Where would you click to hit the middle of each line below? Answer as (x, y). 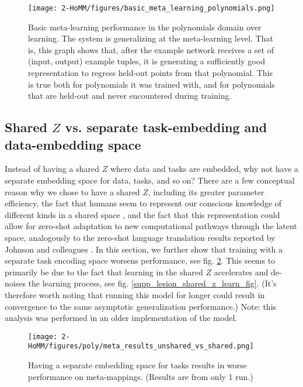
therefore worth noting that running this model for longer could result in (135, 294)
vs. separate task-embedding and (166, 127)
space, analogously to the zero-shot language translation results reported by (140, 237)
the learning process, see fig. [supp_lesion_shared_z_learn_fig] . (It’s (152, 283)
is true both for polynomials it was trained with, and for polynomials (151, 84)
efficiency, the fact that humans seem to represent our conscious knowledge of (143, 203)
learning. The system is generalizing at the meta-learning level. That (151, 38)
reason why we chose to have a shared (72, 191)
